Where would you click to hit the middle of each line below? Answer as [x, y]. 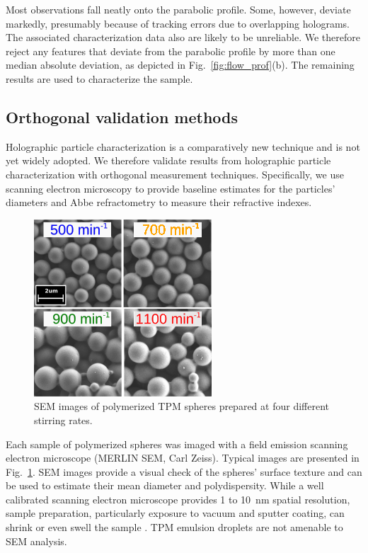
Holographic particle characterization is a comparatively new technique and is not [183, 146]
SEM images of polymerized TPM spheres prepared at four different [182, 406]
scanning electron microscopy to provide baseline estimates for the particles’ [171, 188]
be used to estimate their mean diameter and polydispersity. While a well [165, 485]
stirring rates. [63, 420]
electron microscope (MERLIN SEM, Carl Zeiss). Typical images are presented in [183, 458]
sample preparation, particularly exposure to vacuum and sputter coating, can [175, 513]
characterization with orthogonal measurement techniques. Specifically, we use [175, 174]
